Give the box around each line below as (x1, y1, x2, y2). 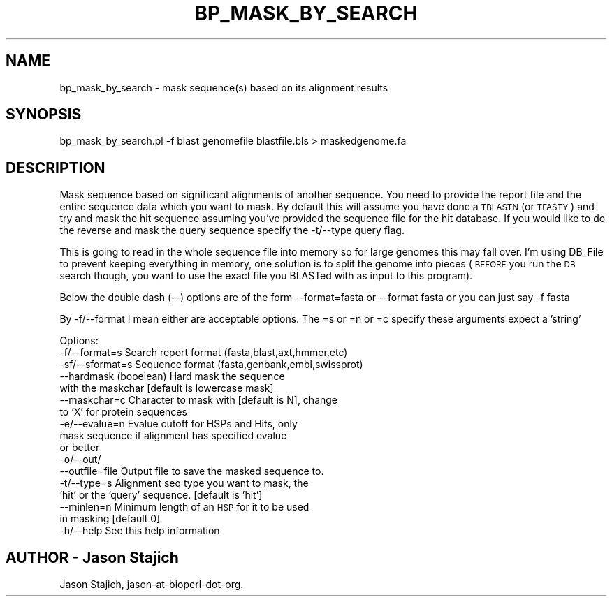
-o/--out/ (59, 453, 101, 466)
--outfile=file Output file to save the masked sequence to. (59, 465, 324, 478)
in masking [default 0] (59, 513, 161, 525)
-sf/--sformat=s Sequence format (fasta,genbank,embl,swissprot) (59, 358, 363, 371)
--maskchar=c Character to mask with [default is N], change (59, 394, 338, 406)
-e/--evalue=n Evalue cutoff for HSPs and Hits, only (59, 418, 298, 430)
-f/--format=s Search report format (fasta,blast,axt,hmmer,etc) (59, 346, 348, 359)
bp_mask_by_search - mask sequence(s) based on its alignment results (59, 81, 388, 94)
